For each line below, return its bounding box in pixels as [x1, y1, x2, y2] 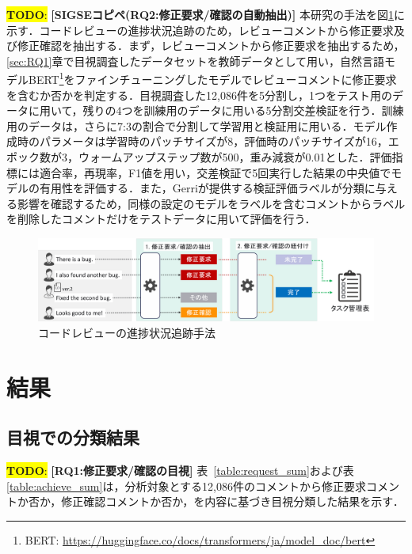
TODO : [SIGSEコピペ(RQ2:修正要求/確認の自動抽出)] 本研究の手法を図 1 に [6, 6, 405, 22]
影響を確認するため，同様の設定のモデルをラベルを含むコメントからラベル [17, 195, 406, 211]
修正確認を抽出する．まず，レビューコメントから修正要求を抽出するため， [17, 37, 405, 54]
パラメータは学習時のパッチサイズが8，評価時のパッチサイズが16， [39, 133, 388, 150]
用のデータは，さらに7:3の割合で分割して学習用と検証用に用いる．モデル [6, 117, 387, 134]
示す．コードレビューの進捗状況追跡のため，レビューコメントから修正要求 [6, 21, 394, 38]
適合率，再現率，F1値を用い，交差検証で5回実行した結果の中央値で [39, 164, 391, 180]
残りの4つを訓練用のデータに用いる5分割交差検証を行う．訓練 [82, 102, 404, 119]
